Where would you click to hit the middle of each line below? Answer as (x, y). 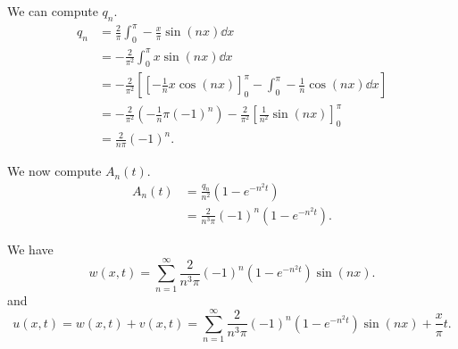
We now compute (54, 171)
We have (30, 249)
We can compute (53, 11)
